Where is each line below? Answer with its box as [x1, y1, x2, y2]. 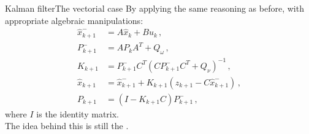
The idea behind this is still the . [5, 119, 129, 132]
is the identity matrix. [36, 107, 119, 120]
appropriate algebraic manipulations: [5, 14, 143, 26]
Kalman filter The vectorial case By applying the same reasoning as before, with [5, 2, 304, 14]
